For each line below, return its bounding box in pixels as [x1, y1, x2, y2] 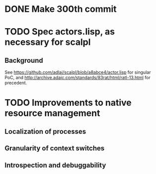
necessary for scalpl [4, 37, 91, 48]
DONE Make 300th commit [4, 3, 117, 15]
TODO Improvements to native [4, 97, 132, 108]
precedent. [4, 80, 27, 86]
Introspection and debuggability [4, 161, 106, 169]
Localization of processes [4, 127, 86, 135]
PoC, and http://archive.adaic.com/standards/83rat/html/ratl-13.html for [4, 75, 151, 81]
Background [4, 56, 43, 65]
